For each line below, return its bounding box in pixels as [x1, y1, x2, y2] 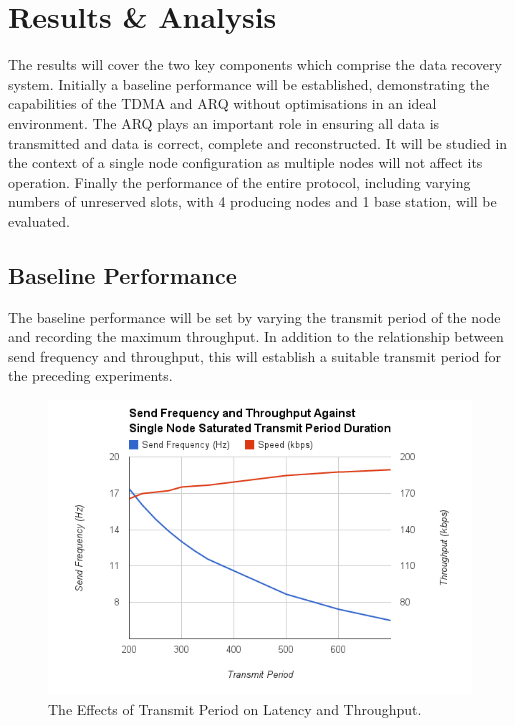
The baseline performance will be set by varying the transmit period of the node [8, 306, 501, 327]
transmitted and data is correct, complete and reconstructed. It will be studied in [8, 132, 508, 153]
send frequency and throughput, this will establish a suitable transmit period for [8, 345, 502, 366]
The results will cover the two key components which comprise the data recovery [8, 54, 502, 75]
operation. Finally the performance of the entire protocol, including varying [8, 171, 471, 192]
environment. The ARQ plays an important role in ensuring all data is [8, 112, 440, 133]
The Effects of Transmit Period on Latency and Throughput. [48, 698, 422, 719]
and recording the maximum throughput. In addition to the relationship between [8, 326, 504, 347]
